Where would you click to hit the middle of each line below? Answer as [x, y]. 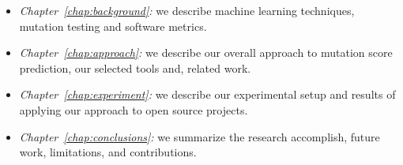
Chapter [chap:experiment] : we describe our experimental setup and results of [207, 94]
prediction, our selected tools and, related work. [135, 67]
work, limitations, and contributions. [108, 152]
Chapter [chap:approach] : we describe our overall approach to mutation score [206, 52]
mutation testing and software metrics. [113, 26]
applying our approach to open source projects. [134, 109]
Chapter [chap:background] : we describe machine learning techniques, [187, 10]
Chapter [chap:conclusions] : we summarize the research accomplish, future [200, 136]
